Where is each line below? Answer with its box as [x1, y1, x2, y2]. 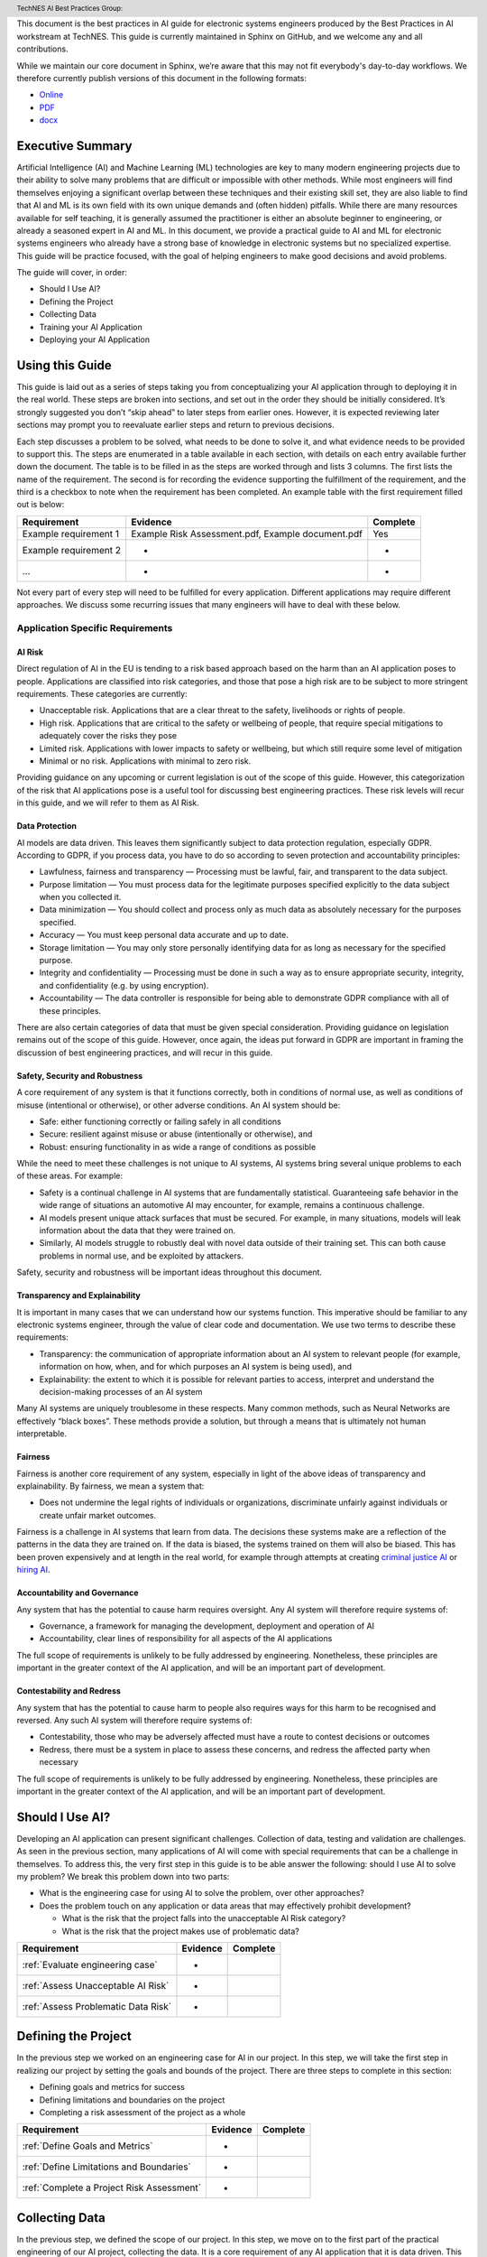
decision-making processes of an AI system [39, 1386, 203, 1397]
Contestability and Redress [16, 1686, 122, 1696]
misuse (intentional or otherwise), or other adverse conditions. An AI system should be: [16, 1100, 341, 1110]
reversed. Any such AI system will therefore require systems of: [16, 1714, 253, 1725]
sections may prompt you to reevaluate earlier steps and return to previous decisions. [16, 420, 335, 431]
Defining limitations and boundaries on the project [39, 2094, 225, 2105]
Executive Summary [16, 138, 133, 153]
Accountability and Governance [16, 1587, 139, 1598]
